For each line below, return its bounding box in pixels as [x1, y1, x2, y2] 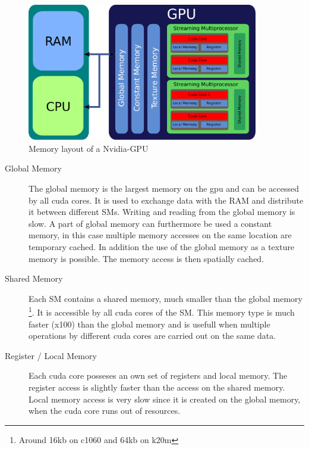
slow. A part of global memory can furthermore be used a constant [29, 217, 272, 229]
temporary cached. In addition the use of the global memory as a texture [29, 241, 295, 253]
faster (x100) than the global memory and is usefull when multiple [29, 317, 270, 330]
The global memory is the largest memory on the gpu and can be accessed [29, 182, 299, 195]
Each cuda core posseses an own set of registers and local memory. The [29, 369, 288, 382]
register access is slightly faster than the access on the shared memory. [29, 381, 285, 394]
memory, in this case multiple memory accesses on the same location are [29, 229, 292, 241]
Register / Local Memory [5, 349, 97, 361]
